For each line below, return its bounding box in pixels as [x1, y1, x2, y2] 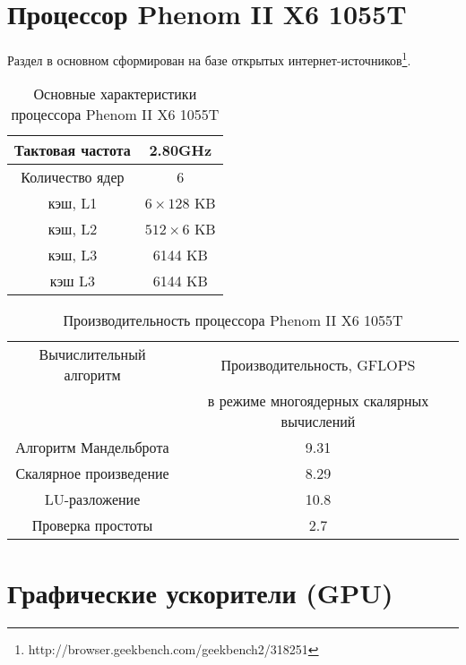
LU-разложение [44, 489, 141, 510]
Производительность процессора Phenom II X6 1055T [63, 310, 403, 331]
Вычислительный [39, 344, 146, 365]
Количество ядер [21, 166, 125, 188]
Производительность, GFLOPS [220, 354, 416, 375]
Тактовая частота [14, 140, 131, 161]
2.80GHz [149, 140, 212, 161]
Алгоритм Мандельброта [15, 437, 169, 458]
